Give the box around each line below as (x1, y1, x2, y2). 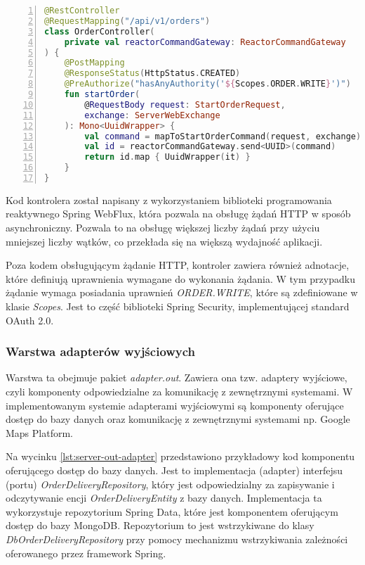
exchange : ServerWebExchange (84, 110, 220, 120)
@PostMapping (64, 58, 125, 68)
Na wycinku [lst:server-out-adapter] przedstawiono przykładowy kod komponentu (6, 449, 355, 464)
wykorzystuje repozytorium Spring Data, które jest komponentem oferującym (6, 504, 338, 519)
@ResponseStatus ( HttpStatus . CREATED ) (64, 68, 241, 79)
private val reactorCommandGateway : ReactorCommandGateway (64, 37, 346, 47)
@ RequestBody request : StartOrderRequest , (84, 99, 286, 110)
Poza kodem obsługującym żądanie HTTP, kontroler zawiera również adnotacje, (6, 258, 350, 272)
